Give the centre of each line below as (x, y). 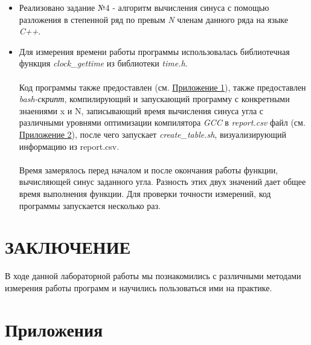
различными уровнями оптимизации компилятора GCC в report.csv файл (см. (162, 122)
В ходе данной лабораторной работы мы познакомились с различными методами (153, 276)
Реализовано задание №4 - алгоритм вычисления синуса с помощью (144, 7)
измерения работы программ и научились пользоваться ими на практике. (139, 287)
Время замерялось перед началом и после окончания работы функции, (149, 169)
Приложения (54, 329)
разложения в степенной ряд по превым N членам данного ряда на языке (154, 19)
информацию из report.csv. (69, 146)
